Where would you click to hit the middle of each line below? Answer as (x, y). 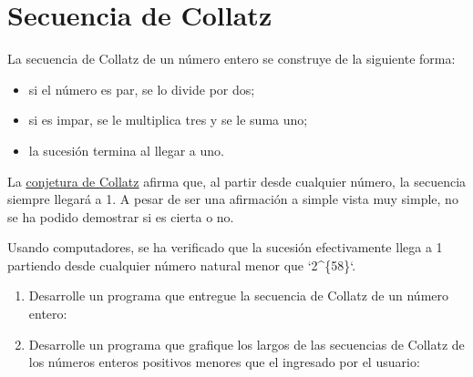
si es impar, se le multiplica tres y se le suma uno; (168, 120)
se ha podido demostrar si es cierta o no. (121, 216)
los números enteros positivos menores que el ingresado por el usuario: (224, 362)
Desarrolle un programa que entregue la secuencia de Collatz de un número (239, 295)
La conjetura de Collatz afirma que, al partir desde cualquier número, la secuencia (237, 181)
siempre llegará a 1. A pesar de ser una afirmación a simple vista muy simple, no (233, 199)
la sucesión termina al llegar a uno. (126, 150)
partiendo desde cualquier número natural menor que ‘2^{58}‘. (182, 265)
